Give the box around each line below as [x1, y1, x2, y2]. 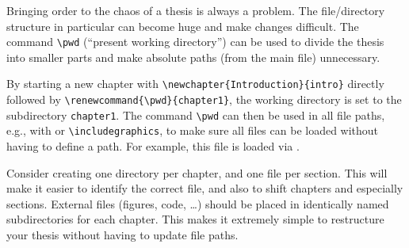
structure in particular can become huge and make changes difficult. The [6, 17, 359, 34]
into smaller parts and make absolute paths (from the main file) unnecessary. [6, 48, 380, 65]
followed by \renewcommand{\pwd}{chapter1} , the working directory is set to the [6, 91, 402, 108]
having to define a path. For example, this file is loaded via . [6, 138, 300, 155]
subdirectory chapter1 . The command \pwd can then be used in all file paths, [6, 106, 385, 123]
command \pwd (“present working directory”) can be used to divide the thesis [6, 33, 384, 50]
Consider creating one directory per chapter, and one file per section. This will [6, 164, 388, 181]
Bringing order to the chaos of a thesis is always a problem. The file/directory [6, 2, 385, 18]
